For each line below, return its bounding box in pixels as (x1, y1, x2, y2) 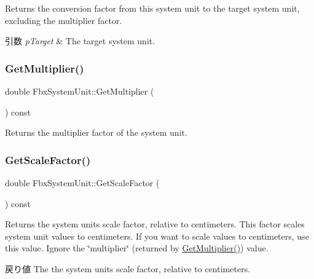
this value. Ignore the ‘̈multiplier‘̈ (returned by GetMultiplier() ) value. (5, 242, 269, 254)
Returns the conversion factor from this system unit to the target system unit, (5, 2, 300, 14)
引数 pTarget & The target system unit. (5, 34, 155, 47)
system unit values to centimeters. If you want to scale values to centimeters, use (5, 229, 309, 242)
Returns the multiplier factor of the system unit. (5, 126, 187, 139)
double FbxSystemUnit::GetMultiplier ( (5, 85, 154, 97)
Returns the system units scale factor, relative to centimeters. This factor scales (5, 218, 305, 230)
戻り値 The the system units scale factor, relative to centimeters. (5, 262, 251, 275)
